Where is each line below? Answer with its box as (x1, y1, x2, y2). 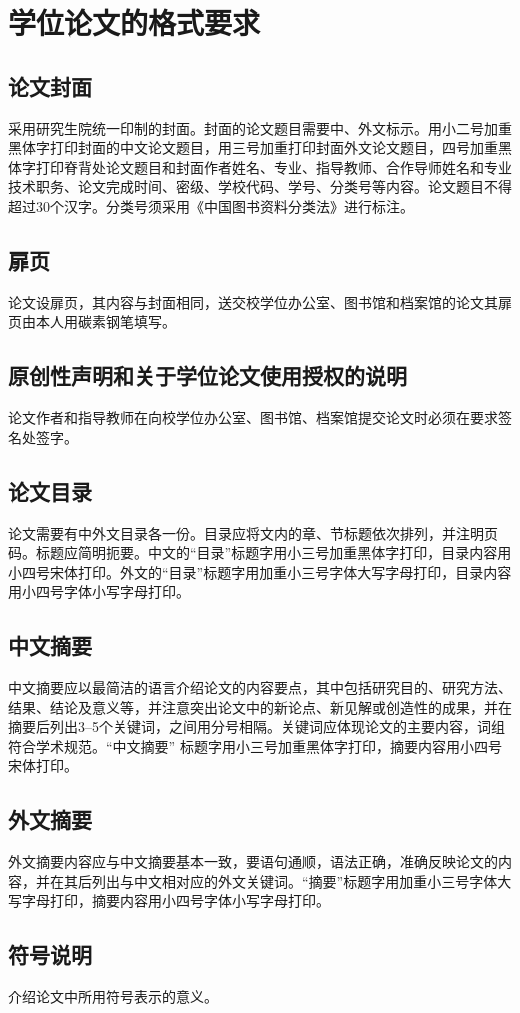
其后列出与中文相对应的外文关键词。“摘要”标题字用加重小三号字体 (63, 870, 498, 891)
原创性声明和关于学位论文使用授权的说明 (8, 360, 407, 391)
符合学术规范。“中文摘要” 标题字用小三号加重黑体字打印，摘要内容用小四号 (8, 735, 502, 756)
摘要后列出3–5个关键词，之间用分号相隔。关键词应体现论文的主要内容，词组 (8, 716, 505, 737)
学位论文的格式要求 (8, 2, 261, 43)
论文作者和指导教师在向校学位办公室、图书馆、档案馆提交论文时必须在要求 (8, 407, 498, 428)
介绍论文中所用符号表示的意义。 (8, 986, 218, 1007)
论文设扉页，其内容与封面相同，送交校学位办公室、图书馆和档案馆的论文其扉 (8, 291, 512, 312)
